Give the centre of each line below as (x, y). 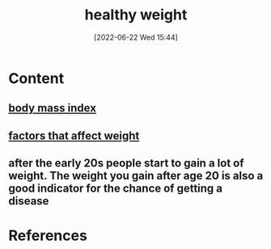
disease (29, 201)
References (48, 236)
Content (36, 78)
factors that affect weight (74, 135)
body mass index (53, 108)
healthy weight (136, 15)
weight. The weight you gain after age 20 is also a (136, 176)
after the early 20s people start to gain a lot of (126, 163)
